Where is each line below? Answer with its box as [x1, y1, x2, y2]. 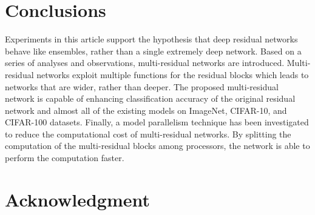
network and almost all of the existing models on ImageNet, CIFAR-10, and [5, 104, 287, 116]
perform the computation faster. [5, 151, 124, 164]
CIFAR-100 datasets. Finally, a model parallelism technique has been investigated [5, 116, 309, 128]
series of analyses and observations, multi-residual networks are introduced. [5, 56, 285, 69]
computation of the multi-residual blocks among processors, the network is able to [5, 139, 310, 152]
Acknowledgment [5, 187, 150, 211]
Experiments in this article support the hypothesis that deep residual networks [5, 33, 298, 45]
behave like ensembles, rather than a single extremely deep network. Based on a [5, 44, 302, 57]
